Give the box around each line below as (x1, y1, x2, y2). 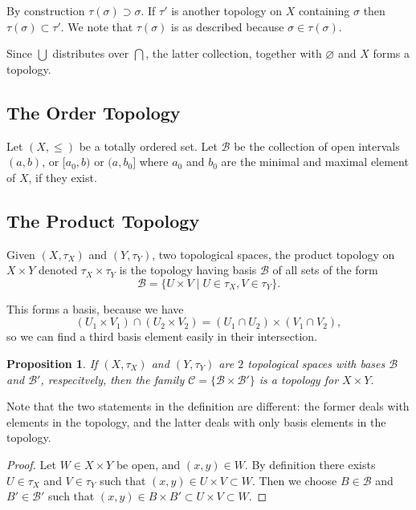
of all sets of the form (272, 261, 378, 278)
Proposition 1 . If (6, 354, 98, 371)
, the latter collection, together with (145, 45, 322, 62)
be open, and (116, 455, 181, 472)
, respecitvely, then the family (40, 370, 185, 387)
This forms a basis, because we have (6, 300, 184, 317)
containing (298, 2, 350, 18)
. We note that (60, 18, 133, 34)
